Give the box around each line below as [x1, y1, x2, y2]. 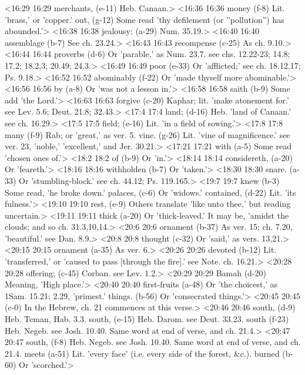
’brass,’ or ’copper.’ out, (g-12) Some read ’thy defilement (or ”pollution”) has [5, 13, 284, 25]
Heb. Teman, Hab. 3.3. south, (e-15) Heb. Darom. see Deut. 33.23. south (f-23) [5, 313, 289, 325]
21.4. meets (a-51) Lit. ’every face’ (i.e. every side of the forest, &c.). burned [5, 347, 280, 359]
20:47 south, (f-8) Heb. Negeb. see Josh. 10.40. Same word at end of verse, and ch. [5, 336, 301, 348]
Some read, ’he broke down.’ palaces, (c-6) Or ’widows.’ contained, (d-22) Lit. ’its [5, 186, 296, 198]
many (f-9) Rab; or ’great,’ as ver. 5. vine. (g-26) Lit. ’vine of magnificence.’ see [5, 128, 290, 140]
